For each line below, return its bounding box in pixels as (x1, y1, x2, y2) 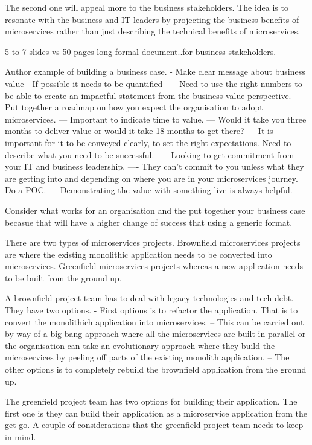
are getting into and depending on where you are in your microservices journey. (5, 171, 298, 184)
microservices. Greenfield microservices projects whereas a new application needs (5, 260, 303, 272)
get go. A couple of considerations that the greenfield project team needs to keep (5, 418, 304, 431)
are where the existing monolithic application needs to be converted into (5, 248, 272, 260)
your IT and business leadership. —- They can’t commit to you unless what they (5, 160, 304, 173)
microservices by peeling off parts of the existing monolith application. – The (5, 351, 290, 363)
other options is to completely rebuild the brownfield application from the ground (5, 363, 307, 376)
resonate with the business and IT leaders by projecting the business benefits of (5, 13, 299, 25)
